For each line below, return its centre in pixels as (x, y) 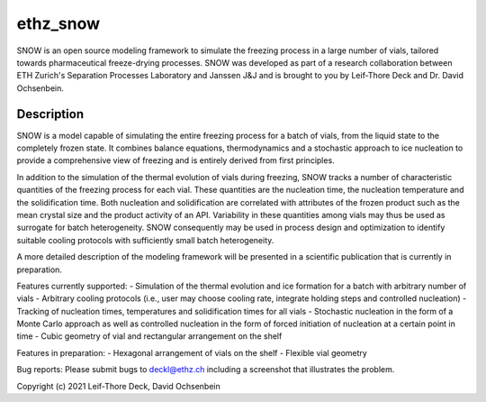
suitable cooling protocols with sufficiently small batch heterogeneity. (145, 240)
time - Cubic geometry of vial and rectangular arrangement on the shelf (149, 336)
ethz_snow (58, 23)
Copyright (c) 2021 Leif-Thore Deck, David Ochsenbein (118, 386)
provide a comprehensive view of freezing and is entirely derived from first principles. (175, 160)
